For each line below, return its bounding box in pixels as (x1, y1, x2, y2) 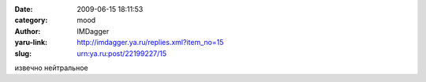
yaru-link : (14, 38, 47, 47)
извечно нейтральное (14, 63, 88, 73)
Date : (14, 5, 33, 13)
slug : (14, 48, 32, 58)
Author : (14, 26, 41, 35)
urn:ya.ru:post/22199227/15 (77, 48, 167, 58)
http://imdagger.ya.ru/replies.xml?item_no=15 (77, 38, 224, 47)
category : (14, 16, 48, 25)
